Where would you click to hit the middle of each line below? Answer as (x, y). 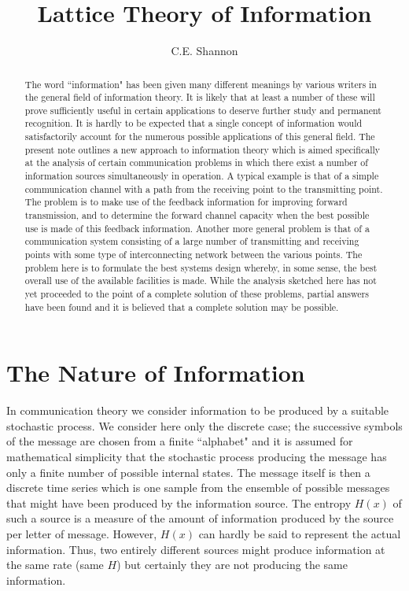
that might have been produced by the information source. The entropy (179, 502)
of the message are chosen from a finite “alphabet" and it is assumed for (180, 441)
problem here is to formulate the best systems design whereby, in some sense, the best (201, 267)
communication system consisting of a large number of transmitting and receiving (192, 241)
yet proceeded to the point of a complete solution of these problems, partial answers (197, 294)
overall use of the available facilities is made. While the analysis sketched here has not (201, 281)
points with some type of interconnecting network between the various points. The (193, 255)
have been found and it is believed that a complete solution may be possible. (182, 307)
